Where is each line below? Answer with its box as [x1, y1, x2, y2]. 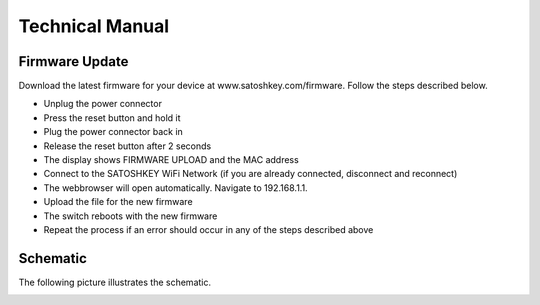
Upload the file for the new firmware [43, 196, 194, 208]
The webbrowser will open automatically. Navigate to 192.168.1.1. [43, 181, 309, 194]
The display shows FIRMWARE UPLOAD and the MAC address [43, 154, 299, 166]
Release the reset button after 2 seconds [43, 140, 212, 152]
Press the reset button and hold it [43, 111, 181, 124]
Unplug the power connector [43, 98, 162, 110]
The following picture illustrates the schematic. [18, 276, 212, 288]
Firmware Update [18, 53, 129, 70]
